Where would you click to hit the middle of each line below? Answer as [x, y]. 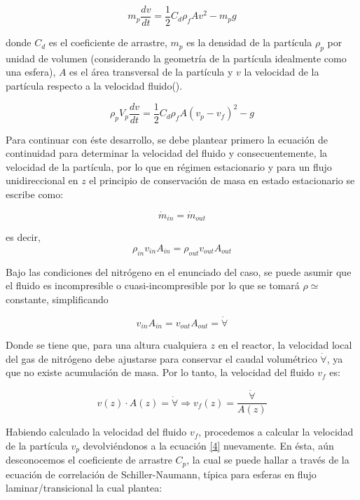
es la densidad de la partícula [249, 42]
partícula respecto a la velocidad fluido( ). [94, 86]
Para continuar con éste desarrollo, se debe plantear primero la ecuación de [167, 139]
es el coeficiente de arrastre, [108, 42]
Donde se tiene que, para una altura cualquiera [106, 345]
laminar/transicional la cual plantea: [84, 488]
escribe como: [35, 194]
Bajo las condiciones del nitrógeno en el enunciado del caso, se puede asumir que [179, 271]
